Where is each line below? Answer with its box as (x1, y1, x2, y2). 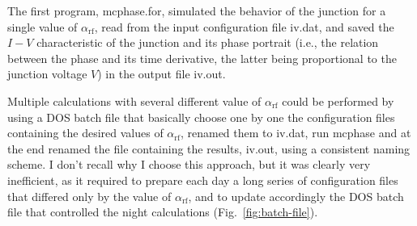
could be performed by (282, 92, 394, 109)
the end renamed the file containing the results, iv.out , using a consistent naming (7, 140, 411, 157)
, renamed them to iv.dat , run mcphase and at (180, 124, 411, 141)
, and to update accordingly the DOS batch (188, 187, 404, 204)
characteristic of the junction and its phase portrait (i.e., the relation (36, 34, 379, 51)
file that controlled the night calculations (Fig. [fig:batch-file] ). (7, 203, 318, 220)
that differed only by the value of (7, 187, 172, 204)
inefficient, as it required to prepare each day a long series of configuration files (7, 171, 398, 188)
